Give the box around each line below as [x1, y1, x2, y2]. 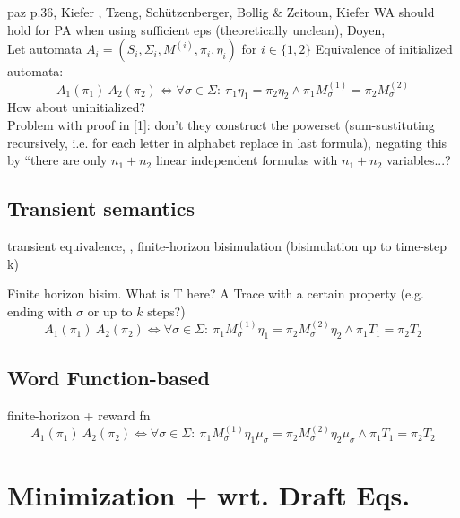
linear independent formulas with [155, 151, 338, 169]
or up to [87, 301, 133, 320]
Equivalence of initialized [315, 39, 453, 58]
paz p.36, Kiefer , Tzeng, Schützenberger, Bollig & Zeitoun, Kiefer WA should [7, 3, 435, 21]
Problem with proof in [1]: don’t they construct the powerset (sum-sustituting [7, 115, 435, 134]
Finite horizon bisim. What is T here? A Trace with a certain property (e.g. [7, 284, 424, 303]
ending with [7, 301, 73, 320]
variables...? [386, 151, 451, 169]
